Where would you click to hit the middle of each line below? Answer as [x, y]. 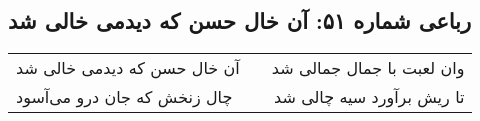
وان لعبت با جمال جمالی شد [368, 68]
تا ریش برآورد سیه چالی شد [369, 97]
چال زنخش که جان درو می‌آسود [124, 97]
